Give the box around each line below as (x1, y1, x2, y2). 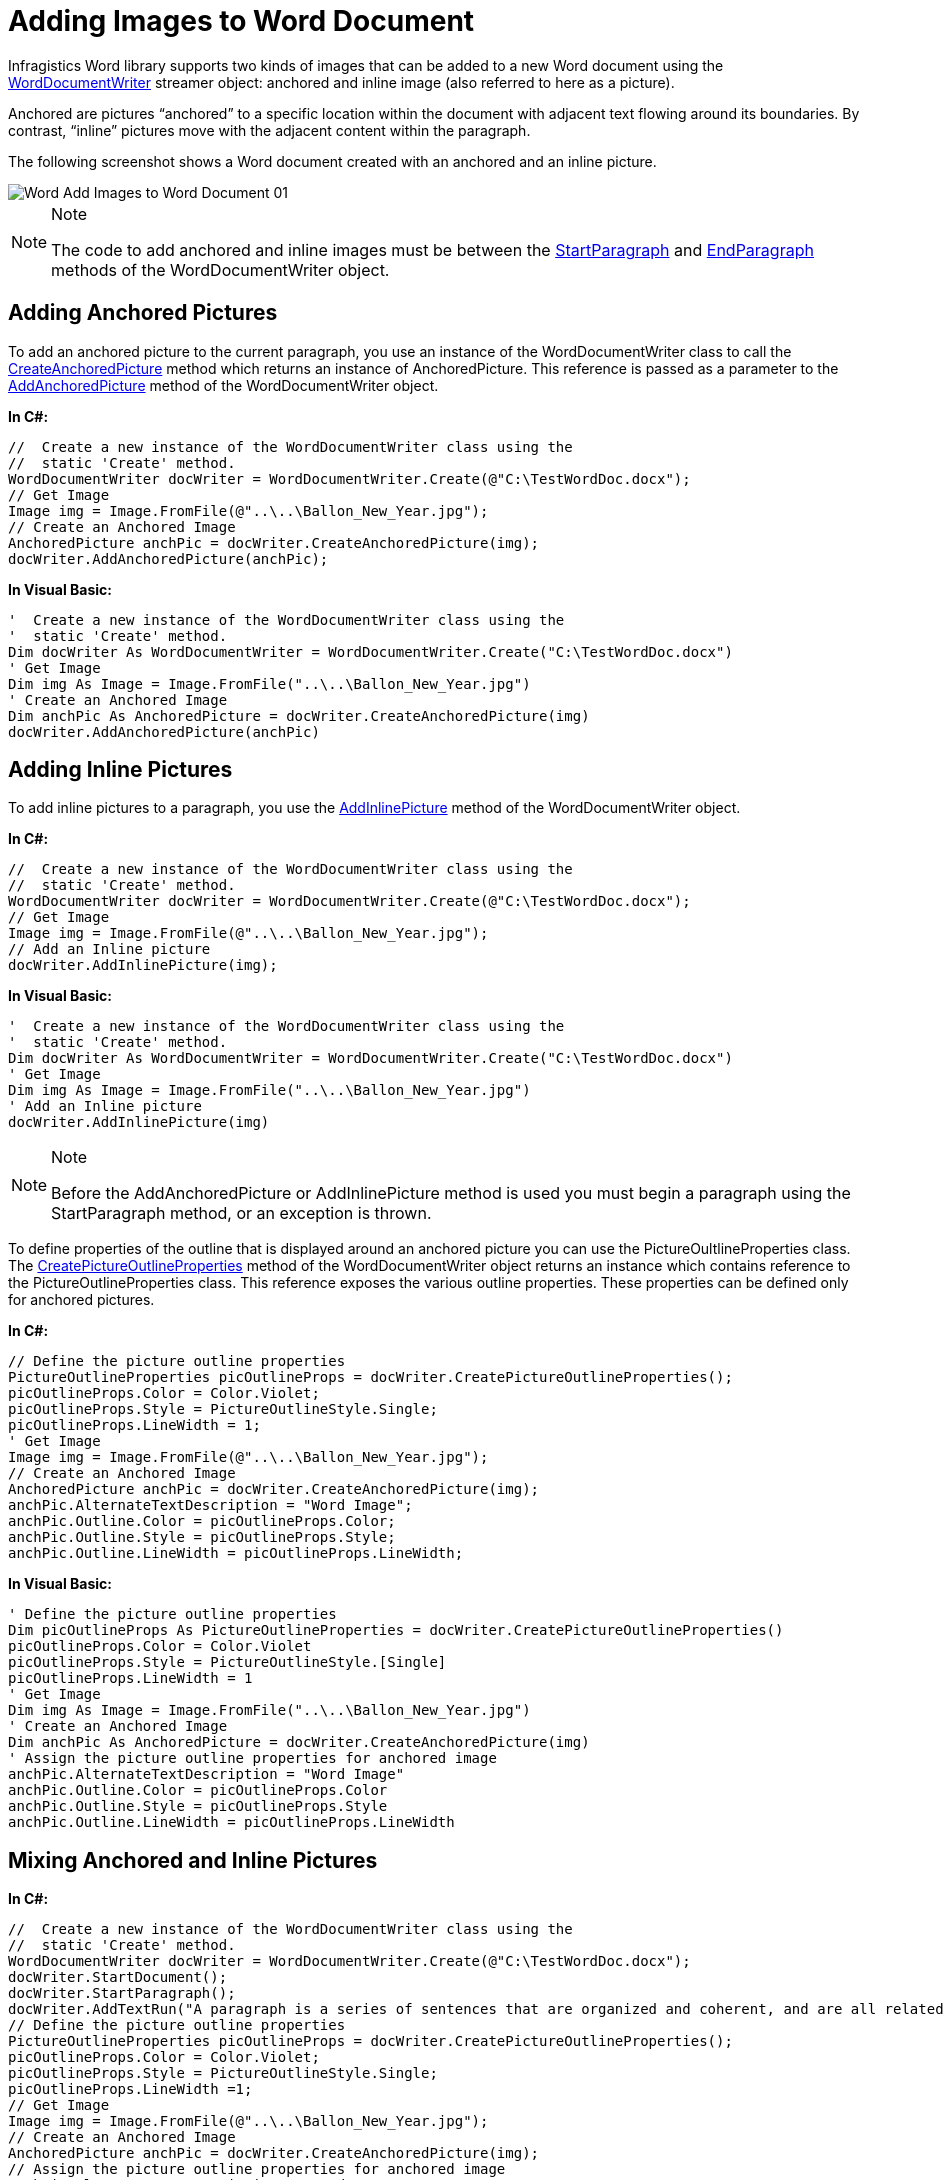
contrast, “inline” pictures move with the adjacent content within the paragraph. (8, 121, 531, 139)
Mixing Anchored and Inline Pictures (8, 1847, 378, 1873)
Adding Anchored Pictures (8, 300, 278, 326)
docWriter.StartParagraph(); (8, 1985, 236, 2002)
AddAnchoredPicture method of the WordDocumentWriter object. (8, 376, 439, 394)
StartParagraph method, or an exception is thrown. (51, 1203, 432, 1224)
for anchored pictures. (8, 1291, 155, 1309)
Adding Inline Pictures (8, 757, 233, 783)
